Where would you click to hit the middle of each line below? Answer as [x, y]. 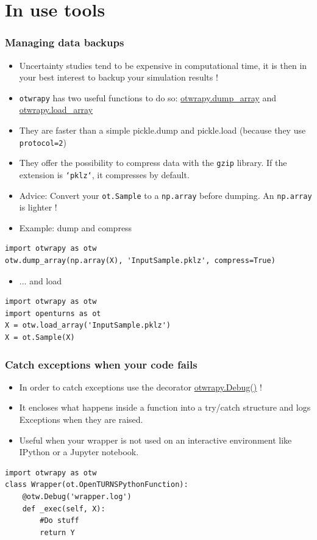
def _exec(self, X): [64, 509]
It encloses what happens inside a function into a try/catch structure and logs [165, 407]
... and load [41, 280]
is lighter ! [38, 207]
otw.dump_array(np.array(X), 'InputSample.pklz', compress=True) [140, 261]
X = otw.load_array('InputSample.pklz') [88, 326]
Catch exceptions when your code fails [101, 364]
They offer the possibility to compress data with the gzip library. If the [153, 163]
